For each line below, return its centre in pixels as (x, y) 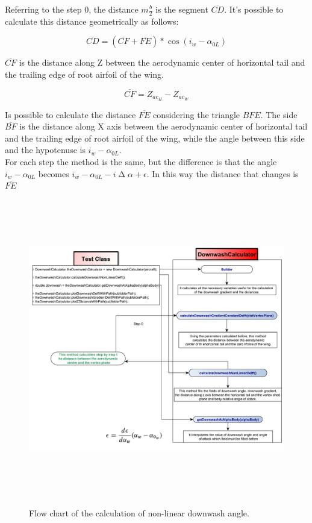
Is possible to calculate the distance (70, 114)
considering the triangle (196, 114)
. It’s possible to (254, 9)
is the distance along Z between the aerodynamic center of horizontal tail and (162, 62)
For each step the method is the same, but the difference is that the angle (141, 162)
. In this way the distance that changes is (223, 173)
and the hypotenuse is (45, 150)
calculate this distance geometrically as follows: (92, 21)
